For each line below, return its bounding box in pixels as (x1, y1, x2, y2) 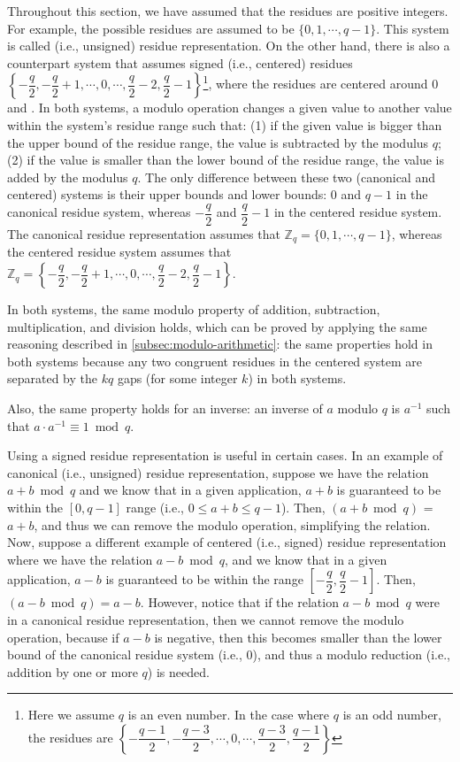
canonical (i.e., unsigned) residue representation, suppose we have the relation (7, 463, 429, 481)
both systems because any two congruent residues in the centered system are (7, 351, 422, 370)
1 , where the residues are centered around (203, 72, 428, 93)
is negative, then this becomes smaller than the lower (154, 627, 442, 646)
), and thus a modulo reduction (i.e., (252, 645, 450, 664)
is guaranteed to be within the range (105, 570, 303, 589)
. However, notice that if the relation (140, 593, 339, 612)
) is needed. (147, 662, 210, 681)
